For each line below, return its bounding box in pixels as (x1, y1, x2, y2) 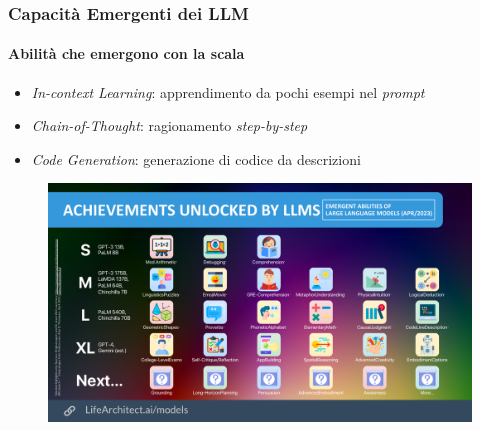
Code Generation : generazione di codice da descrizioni (31, 148, 361, 169)
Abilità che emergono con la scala (8, 43, 245, 64)
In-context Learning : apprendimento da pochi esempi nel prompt (31, 81, 425, 102)
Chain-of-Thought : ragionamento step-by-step (31, 115, 308, 136)
